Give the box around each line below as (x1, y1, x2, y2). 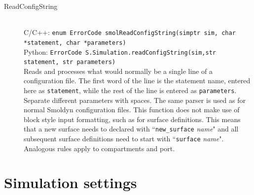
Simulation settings (4, 172, 137, 192)
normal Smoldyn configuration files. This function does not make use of (24, 104, 240, 115)
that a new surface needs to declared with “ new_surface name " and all (24, 124, 239, 134)
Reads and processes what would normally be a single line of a (24, 65, 213, 76)
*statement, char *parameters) (24, 39, 126, 46)
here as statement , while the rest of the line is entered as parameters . (24, 85, 237, 95)
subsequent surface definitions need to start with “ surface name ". (24, 133, 224, 144)
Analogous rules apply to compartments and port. (24, 143, 175, 153)
